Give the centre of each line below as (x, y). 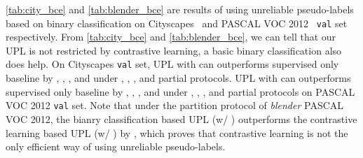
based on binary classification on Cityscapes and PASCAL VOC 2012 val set (177, 23)
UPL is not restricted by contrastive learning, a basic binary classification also (174, 50)
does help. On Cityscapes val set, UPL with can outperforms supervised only (172, 64)
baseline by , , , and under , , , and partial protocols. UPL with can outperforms (178, 78)
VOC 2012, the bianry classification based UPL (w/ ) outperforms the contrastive (181, 118)
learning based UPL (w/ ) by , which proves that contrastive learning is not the (177, 132)
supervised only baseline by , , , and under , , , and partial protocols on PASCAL (180, 91)
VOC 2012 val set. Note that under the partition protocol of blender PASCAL (175, 105)
